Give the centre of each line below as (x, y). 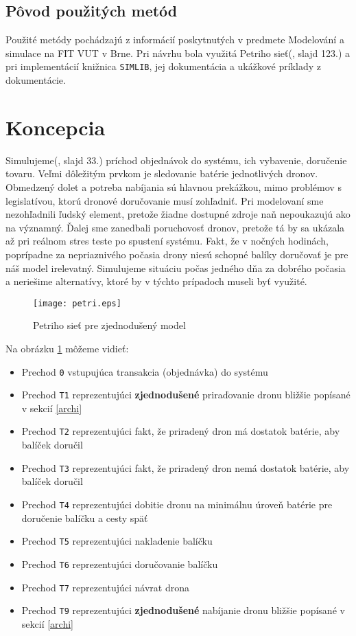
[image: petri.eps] (77, 303)
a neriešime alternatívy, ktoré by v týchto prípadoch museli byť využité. (156, 281)
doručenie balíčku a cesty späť (85, 518)
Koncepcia (56, 127)
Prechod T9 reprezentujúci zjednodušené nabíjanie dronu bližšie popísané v (183, 610)
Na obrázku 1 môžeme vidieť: (67, 348)
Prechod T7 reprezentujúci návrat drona (105, 587)
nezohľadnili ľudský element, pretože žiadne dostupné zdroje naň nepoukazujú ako (178, 214)
